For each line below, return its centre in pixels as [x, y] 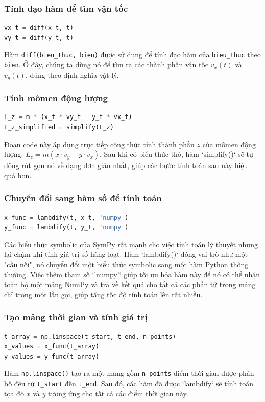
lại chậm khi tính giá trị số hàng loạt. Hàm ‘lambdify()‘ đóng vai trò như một [126, 254]
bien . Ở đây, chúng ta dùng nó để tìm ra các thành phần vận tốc [106, 65]
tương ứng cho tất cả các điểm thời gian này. [118, 393]
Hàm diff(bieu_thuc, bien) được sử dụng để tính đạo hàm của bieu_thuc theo [132, 54]
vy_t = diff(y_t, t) [39, 38]
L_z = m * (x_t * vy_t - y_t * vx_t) [68, 117]
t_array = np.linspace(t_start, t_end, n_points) [90, 336]
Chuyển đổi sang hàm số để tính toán [83, 198]
